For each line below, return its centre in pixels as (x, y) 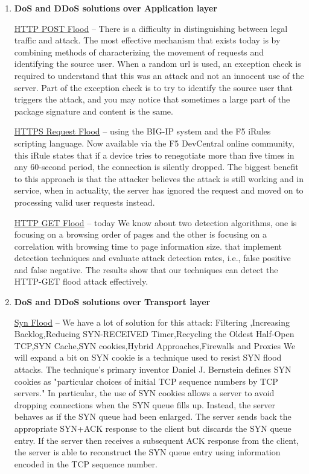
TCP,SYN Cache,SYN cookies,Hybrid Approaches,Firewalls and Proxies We (155, 345)
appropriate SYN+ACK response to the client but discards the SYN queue (153, 428)
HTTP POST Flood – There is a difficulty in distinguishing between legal (151, 28)
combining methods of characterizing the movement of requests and (139, 52)
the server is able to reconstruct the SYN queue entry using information (147, 452)
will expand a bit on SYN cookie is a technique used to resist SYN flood (148, 357)
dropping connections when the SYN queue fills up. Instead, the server (145, 404)
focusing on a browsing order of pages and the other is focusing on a (141, 234)
